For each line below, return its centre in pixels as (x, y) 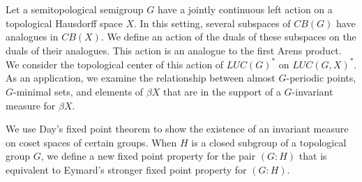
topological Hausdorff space (64, 23)
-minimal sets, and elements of (78, 92)
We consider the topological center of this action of (115, 64)
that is (313, 156)
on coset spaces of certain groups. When (91, 142)
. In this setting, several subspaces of (212, 23)
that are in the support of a (222, 92)
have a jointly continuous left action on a (245, 9)
